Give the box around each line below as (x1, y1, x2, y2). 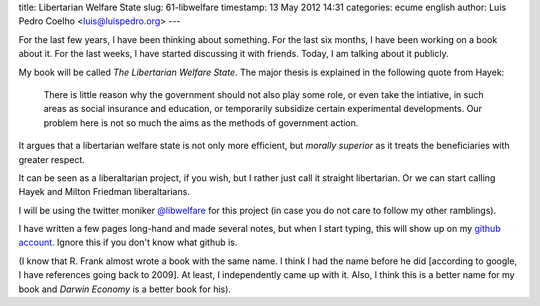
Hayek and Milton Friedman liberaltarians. (18, 186, 190, 198)
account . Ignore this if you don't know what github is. (18, 236, 238, 249)
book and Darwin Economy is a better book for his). (18, 283, 232, 295)
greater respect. (18, 153, 85, 165)
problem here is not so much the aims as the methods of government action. (43, 116, 359, 129)
